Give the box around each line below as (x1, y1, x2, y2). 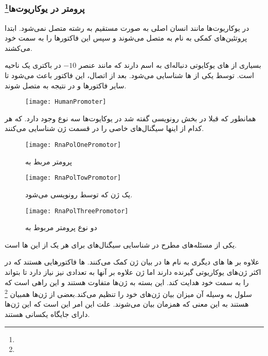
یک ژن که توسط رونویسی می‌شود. (25, 189, 133, 199)
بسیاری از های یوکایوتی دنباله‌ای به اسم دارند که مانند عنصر (78, 60, 261, 70)
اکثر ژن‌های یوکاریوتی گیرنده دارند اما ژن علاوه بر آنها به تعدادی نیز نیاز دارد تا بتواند (5, 267, 261, 277)
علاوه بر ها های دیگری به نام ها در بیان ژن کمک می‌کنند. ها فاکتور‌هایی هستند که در (5, 256, 260, 267)
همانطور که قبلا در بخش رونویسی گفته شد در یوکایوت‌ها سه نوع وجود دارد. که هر (5, 113, 256, 123)
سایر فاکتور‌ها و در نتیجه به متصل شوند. (5, 80, 127, 90)
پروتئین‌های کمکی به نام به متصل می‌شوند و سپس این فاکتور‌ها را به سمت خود (5, 32, 247, 43)
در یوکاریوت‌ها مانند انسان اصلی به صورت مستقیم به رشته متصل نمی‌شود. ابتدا (5, 22, 249, 33)
